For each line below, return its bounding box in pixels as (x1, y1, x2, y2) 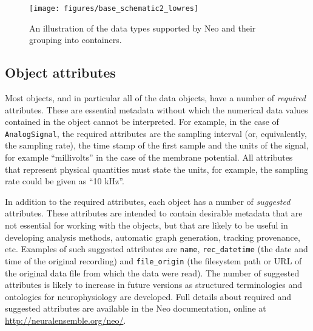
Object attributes (5, 63, 116, 82)
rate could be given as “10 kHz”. (5, 175, 124, 187)
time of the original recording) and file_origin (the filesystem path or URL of (5, 254, 302, 267)
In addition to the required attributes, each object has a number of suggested (5, 195, 291, 207)
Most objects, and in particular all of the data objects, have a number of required (5, 92, 306, 104)
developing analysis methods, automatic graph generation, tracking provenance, (5, 230, 300, 243)
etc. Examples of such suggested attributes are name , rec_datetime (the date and (5, 242, 308, 255)
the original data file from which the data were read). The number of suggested (5, 266, 300, 279)
